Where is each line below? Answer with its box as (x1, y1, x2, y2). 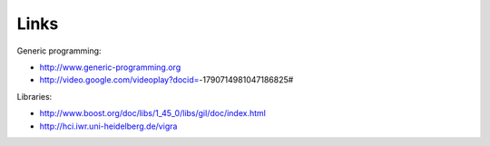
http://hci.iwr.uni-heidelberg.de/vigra (39, 121, 178, 131)
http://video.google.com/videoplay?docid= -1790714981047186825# (39, 74, 294, 85)
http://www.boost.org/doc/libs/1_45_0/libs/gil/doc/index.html (39, 108, 267, 119)
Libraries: (16, 91, 53, 102)
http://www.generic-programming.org (39, 62, 181, 73)
